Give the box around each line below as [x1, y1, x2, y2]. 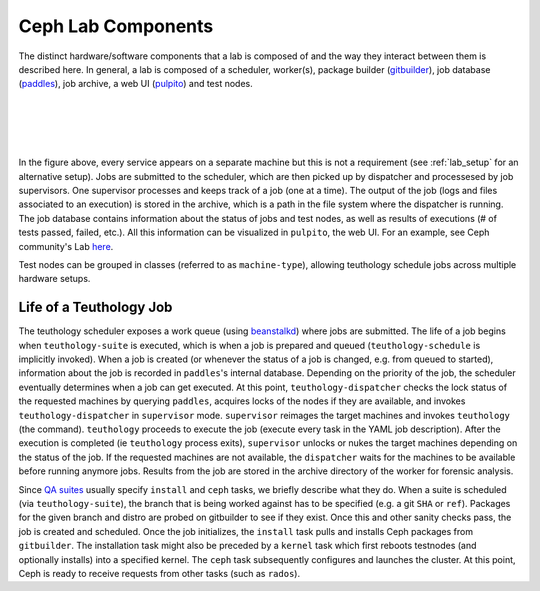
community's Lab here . [18, 240, 114, 252]
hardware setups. [18, 273, 91, 285]
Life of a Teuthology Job [18, 299, 173, 316]
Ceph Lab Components [18, 15, 214, 37]
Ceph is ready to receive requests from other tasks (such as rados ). [18, 567, 300, 579]
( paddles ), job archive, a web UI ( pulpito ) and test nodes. [18, 78, 254, 90]
